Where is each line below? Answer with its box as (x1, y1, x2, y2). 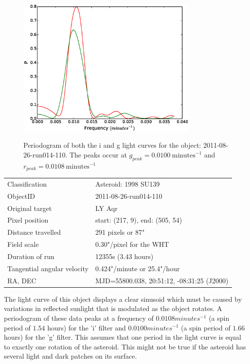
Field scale (7, 239, 39, 249)
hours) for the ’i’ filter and (47, 322, 126, 332)
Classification (7, 178, 47, 189)
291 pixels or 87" (95, 227, 145, 237)
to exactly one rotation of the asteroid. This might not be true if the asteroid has (4, 341, 246, 351)
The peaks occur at (69, 149, 127, 159)
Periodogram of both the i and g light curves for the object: (23, 140, 201, 150)
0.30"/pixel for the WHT (95, 239, 169, 249)
